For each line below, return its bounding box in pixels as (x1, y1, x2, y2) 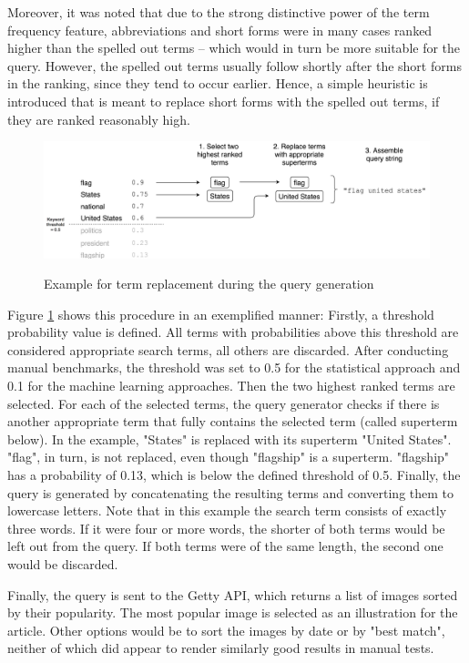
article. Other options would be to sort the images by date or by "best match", (7, 620, 445, 639)
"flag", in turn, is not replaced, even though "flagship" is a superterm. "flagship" (7, 447, 450, 466)
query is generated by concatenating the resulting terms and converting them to (7, 483, 454, 502)
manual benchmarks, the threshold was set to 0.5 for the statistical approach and (7, 358, 461, 377)
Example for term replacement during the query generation (44, 274, 374, 293)
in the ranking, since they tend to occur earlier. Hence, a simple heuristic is (7, 74, 428, 93)
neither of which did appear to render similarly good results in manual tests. (7, 638, 434, 658)
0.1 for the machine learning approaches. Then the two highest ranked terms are (7, 376, 455, 395)
